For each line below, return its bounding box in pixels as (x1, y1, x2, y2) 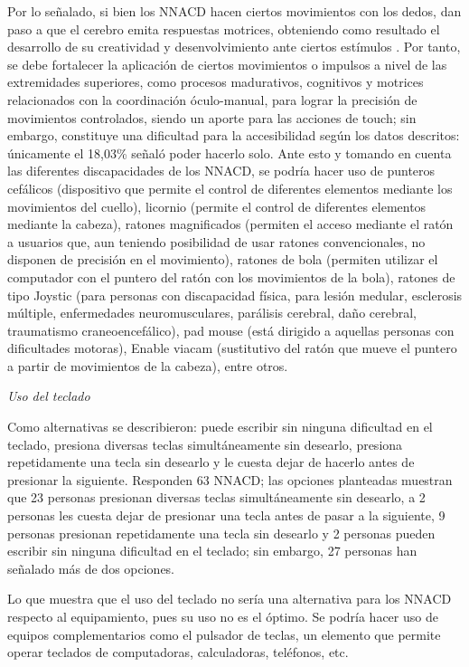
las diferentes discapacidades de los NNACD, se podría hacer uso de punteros (7, 161, 436, 180)
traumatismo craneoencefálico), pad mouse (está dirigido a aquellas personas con (7, 320, 455, 339)
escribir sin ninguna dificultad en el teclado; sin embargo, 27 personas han (7, 541, 417, 560)
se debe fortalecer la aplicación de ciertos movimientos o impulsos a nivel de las (7, 54, 447, 73)
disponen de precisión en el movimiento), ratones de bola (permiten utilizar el (7, 250, 438, 269)
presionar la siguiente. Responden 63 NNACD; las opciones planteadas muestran (7, 470, 453, 489)
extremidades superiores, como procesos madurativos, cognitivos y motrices (7, 72, 424, 91)
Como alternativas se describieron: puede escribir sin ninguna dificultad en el (7, 417, 433, 436)
